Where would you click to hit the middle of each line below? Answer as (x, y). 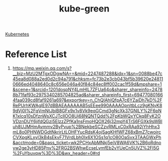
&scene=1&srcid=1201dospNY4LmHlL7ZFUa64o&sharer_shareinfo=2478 (88, 89)
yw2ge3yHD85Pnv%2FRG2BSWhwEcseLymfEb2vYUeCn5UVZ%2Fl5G (86, 148)
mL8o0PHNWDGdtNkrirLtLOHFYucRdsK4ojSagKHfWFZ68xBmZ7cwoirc (87, 132)
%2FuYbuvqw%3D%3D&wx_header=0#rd (56, 153)
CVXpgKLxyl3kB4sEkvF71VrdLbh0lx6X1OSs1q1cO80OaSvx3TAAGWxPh (87, 137)
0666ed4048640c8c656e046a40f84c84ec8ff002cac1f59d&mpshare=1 (87, 84)
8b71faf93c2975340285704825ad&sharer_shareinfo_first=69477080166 (88, 95)
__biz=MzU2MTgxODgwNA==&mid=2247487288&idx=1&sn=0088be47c (88, 73)
